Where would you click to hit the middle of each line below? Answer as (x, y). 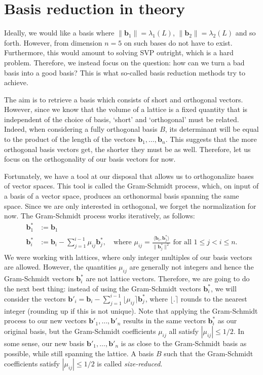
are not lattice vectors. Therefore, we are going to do (168, 278)
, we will (223, 288)
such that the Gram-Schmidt (209, 353)
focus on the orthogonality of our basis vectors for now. (90, 159)
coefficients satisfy (32, 364)
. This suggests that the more (211, 139)
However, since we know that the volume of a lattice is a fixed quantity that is (126, 109)
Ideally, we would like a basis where (59, 33)
